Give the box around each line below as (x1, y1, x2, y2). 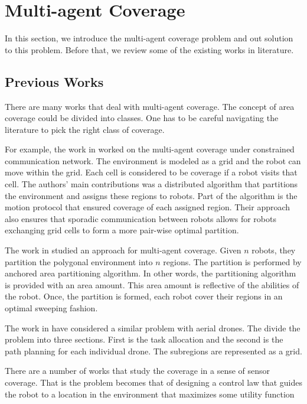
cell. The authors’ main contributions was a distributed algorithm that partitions (5, 178, 298, 190)
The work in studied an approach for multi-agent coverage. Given (5, 244, 241, 256)
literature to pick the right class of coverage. (5, 123, 165, 135)
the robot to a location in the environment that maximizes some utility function (5, 387, 295, 400)
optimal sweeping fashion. (5, 302, 98, 314)
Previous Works (5, 72, 104, 90)
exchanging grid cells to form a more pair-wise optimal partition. (5, 224, 239, 236)
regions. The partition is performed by (163, 255, 302, 268)
